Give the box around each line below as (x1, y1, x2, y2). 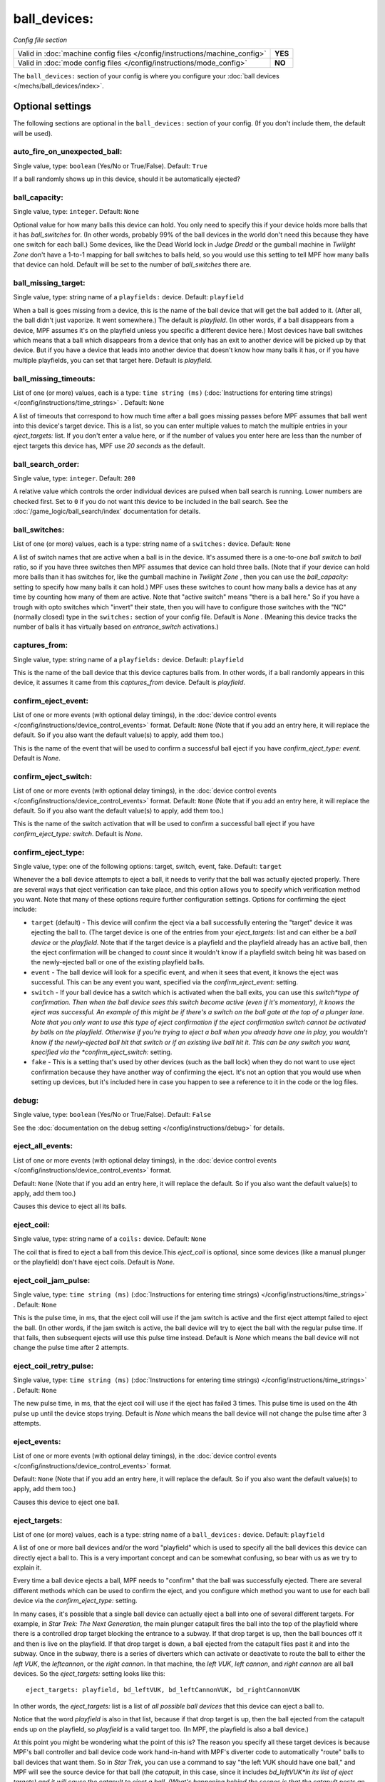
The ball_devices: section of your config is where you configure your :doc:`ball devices (13, 71, 279, 80)
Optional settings (13, 101, 92, 113)
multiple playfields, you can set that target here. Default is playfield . (13, 356, 212, 364)
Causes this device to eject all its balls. (13, 1202, 128, 1211)
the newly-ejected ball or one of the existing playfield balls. (31, 958, 205, 967)
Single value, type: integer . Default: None (13, 207, 139, 216)
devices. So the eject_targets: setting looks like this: (13, 1669, 165, 1678)
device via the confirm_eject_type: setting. (13, 1597, 138, 1605)
